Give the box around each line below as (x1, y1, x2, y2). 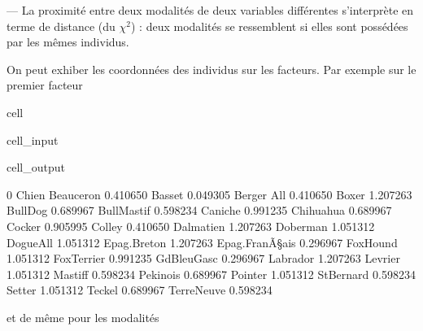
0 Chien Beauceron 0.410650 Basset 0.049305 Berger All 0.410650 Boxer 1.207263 (7, 185, 412, 203)
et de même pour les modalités (7, 308, 159, 325)
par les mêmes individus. (7, 33, 129, 50)
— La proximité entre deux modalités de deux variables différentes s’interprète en (7, 2, 414, 18)
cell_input (7, 131, 59, 148)
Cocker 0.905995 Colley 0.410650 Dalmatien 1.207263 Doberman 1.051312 (7, 217, 375, 234)
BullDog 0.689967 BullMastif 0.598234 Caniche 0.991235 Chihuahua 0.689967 (7, 202, 392, 219)
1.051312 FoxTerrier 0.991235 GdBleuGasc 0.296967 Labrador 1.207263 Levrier (7, 250, 400, 267)
